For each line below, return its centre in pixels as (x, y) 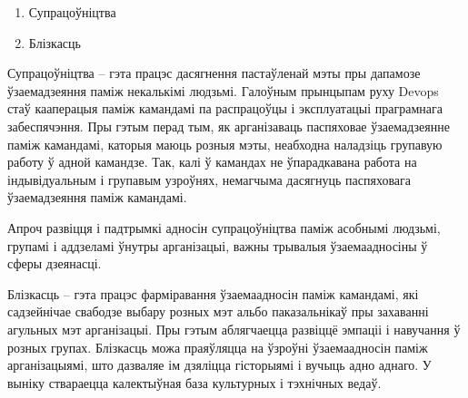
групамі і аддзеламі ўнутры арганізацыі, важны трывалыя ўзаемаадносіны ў (218, 245)
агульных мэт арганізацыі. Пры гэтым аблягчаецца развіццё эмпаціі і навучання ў (234, 329)
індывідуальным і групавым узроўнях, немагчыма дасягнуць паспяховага (209, 179)
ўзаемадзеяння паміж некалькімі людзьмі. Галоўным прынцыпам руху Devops (223, 90)
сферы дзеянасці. (55, 263)
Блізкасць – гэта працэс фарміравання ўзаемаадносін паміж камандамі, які (213, 293)
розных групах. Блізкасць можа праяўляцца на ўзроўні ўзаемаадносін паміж (218, 347)
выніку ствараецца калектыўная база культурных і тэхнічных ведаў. (194, 382)
